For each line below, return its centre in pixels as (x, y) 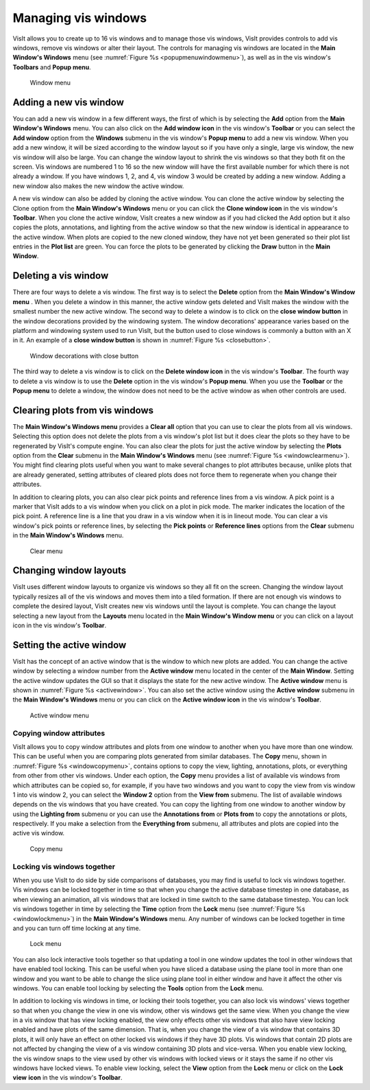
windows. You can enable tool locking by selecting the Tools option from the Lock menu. (138, 988)
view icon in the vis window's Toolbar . (67, 1078)
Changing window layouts (70, 571)
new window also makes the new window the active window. (98, 186)
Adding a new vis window (69, 102)
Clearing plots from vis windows (83, 410)
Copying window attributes (59, 733)
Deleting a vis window (61, 276)
